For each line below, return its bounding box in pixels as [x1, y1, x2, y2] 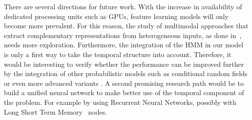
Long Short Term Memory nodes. [4, 106, 107, 117]
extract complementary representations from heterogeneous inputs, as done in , [4, 30, 242, 40]
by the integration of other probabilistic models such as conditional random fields [4, 68, 248, 79]
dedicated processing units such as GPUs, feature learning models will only [4, 11, 229, 21]
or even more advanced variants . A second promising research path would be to [4, 78, 244, 88]
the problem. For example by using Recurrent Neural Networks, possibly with [4, 97, 236, 107]
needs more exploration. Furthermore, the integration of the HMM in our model [4, 40, 244, 50]
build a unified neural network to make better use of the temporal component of [4, 87, 244, 98]
